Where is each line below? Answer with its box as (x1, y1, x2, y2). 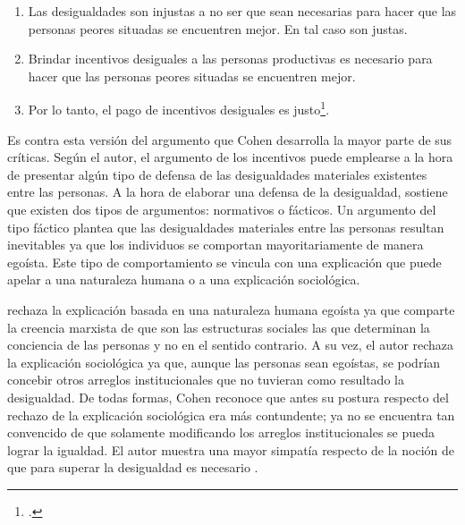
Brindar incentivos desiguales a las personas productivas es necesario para (28, 49, 433, 68)
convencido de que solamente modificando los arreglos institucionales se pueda (7, 423, 435, 442)
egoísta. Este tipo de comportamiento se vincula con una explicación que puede (7, 252, 442, 271)
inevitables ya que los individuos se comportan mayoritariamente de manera (7, 235, 424, 254)
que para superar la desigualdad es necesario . (7, 458, 258, 477)
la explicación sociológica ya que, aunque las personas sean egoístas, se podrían (7, 352, 441, 371)
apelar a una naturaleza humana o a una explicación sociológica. (7, 270, 360, 289)
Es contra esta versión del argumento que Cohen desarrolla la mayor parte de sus (7, 130, 452, 148)
